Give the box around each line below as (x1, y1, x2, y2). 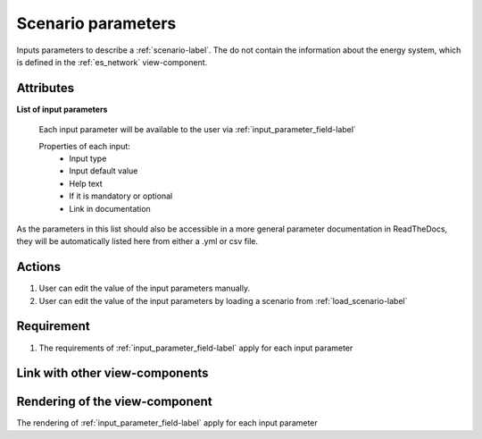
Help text (69, 178, 103, 189)
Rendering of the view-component (16, 394, 213, 409)
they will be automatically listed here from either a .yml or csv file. (16, 236, 259, 247)
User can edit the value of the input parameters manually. (38, 283, 250, 294)
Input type (69, 153, 107, 165)
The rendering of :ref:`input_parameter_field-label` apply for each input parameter (16, 418, 319, 428)
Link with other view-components (16, 366, 209, 381)
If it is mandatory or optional (69, 190, 173, 201)
